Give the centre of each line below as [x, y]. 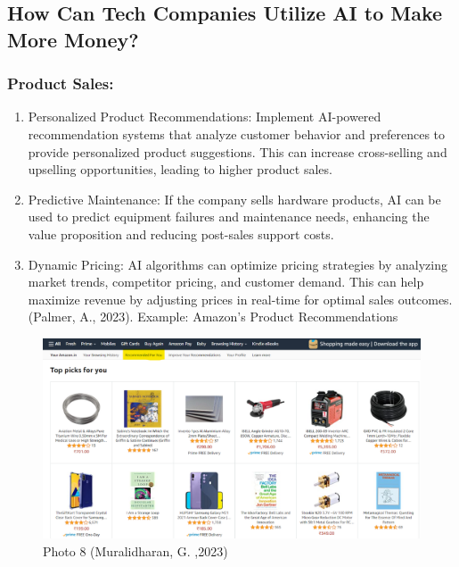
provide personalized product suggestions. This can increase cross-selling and [238, 151]
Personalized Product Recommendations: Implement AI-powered [205, 117]
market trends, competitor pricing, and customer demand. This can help [226, 282]
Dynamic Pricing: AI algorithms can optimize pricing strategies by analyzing [238, 264]
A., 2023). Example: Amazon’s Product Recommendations [239, 317]
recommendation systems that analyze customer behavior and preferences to [237, 133]
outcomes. [425, 299]
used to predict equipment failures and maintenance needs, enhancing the [229, 217]
